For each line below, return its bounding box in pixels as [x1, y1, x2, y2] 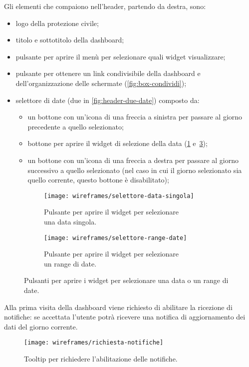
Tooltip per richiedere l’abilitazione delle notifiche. [24, 353, 178, 364]
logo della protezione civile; [15, 17, 99, 28]
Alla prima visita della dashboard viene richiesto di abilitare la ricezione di [4, 301, 233, 312]
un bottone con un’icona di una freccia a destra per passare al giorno [27, 154, 239, 165]
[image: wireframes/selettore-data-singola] [44, 192, 194, 199]
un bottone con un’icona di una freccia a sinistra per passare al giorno [27, 111, 243, 122]
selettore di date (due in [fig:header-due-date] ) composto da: [15, 94, 200, 105]
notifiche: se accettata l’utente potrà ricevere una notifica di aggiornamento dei [4, 311, 246, 322]
